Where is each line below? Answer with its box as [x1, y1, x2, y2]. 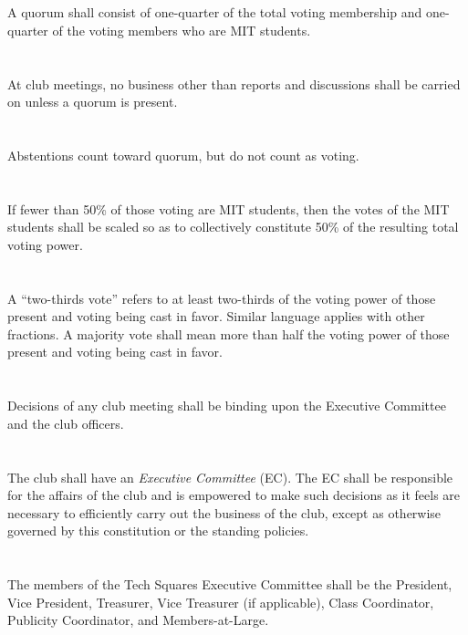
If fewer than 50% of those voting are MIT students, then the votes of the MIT [7, 199, 450, 218]
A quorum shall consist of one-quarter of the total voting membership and [7, 3, 422, 22]
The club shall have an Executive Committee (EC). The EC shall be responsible [7, 467, 453, 486]
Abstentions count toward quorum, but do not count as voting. [7, 145, 359, 164]
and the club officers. [7, 413, 124, 432]
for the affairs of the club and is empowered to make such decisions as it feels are [7, 485, 461, 505]
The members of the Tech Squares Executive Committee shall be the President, [7, 575, 452, 594]
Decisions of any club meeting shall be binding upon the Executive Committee [7, 396, 446, 415]
